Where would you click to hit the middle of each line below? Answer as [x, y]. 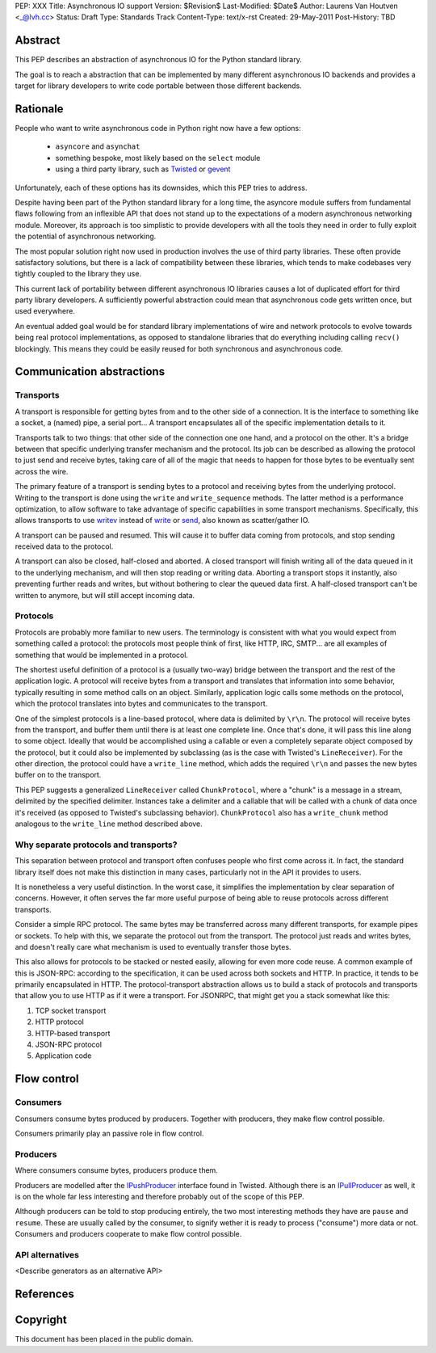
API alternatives [47, 1254]
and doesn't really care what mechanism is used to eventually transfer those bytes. [153, 946]
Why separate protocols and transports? [96, 845]
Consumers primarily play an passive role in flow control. [109, 1133]
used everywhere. [45, 311]
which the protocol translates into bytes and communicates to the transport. [141, 704]
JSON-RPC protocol [69, 1045]
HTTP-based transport [73, 1033]
